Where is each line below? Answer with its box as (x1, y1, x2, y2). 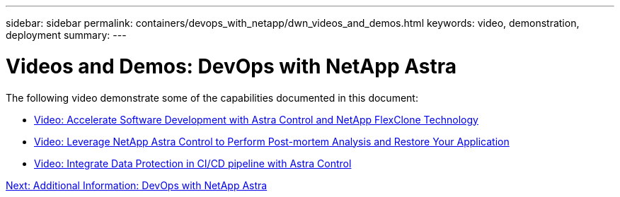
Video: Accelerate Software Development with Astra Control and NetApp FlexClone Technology (34, 113, 478, 126)
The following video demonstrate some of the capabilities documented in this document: (6, 91, 418, 104)
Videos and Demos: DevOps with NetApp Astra (6, 54, 457, 78)
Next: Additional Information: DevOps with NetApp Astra (6, 179, 268, 191)
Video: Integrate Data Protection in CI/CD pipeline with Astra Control (34, 157, 352, 169)
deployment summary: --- (6, 29, 127, 41)
